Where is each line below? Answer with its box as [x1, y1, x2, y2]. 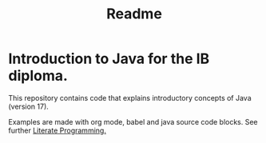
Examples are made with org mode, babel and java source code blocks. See [8, 117, 258, 126]
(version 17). [8, 101, 50, 111]
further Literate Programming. [8, 125, 106, 135]
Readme [106, 5, 162, 23]
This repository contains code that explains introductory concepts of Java [8, 93, 252, 102]
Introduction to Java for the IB [8, 50, 210, 68]
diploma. [8, 67, 68, 85]
